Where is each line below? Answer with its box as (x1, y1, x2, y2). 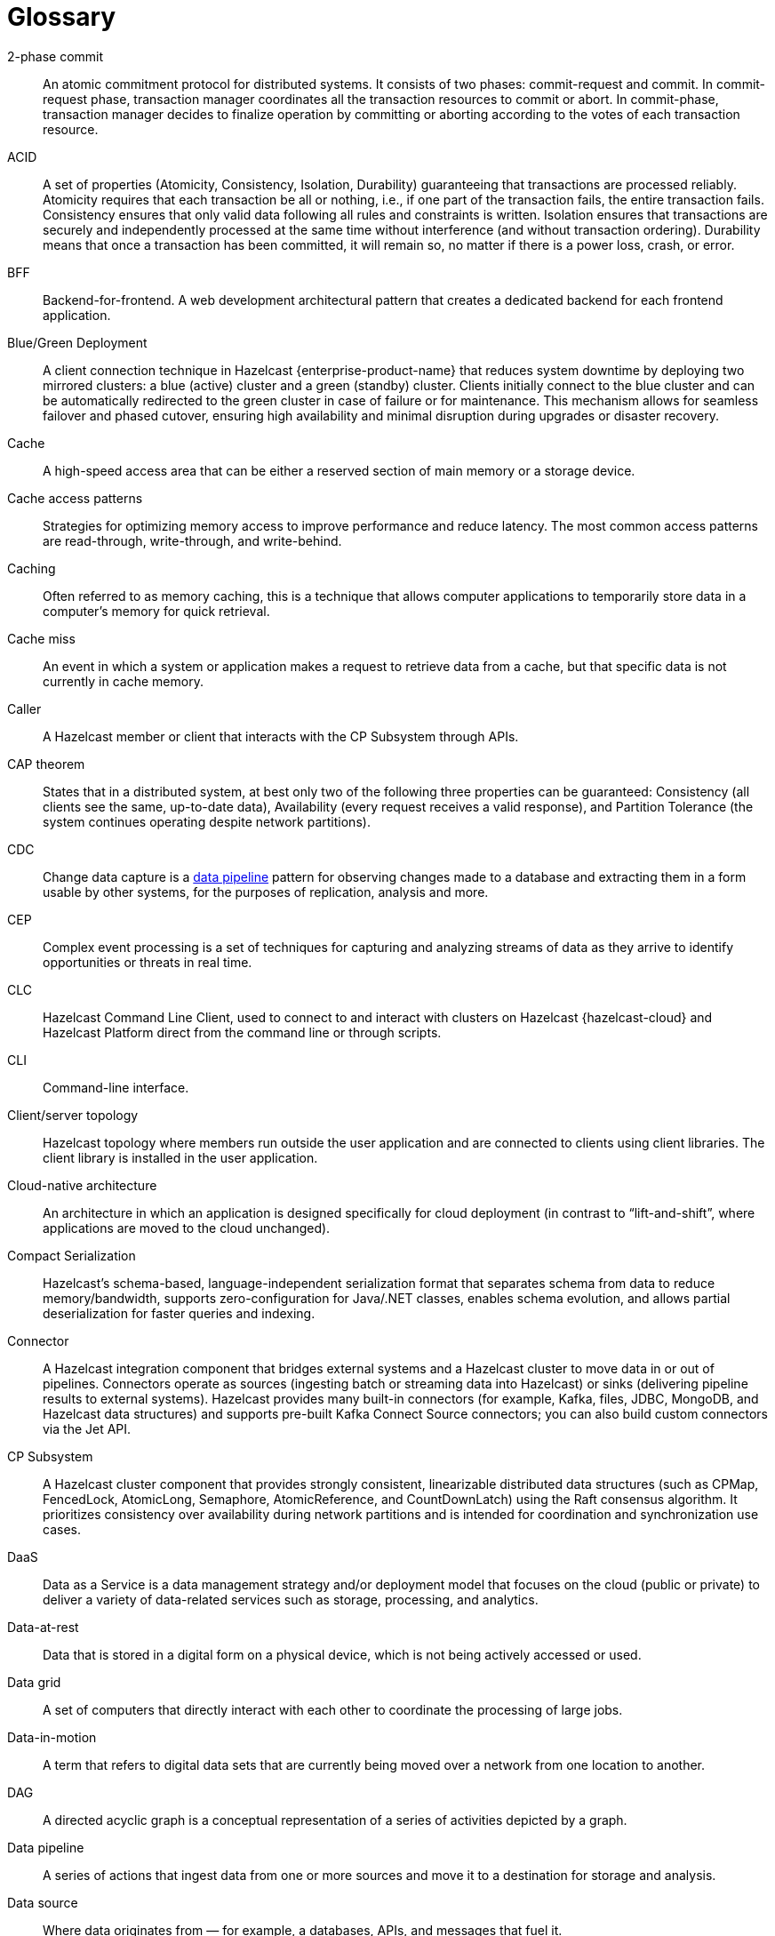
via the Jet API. (43, 1420, 132, 1436)
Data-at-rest (7, 1619, 79, 1635)
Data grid (7, 1674, 61, 1690)
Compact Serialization (7, 1247, 136, 1263)
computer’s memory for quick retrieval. (43, 603, 270, 619)
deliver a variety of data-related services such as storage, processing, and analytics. (43, 1591, 539, 1607)
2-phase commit (7, 48, 104, 64)
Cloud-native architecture (7, 1177, 157, 1193)
